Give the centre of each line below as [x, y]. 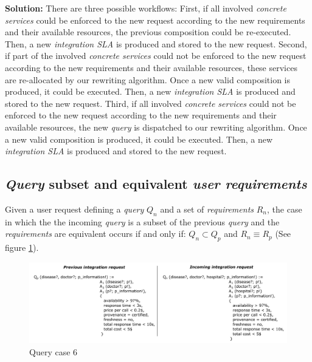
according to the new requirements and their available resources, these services [151, 67]
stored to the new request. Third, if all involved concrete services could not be [151, 103]
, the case [285, 209]
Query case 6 [54, 352]
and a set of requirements [207, 209]
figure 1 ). [22, 248]
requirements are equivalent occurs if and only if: [95, 234]
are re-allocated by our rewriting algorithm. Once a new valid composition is [147, 79]
